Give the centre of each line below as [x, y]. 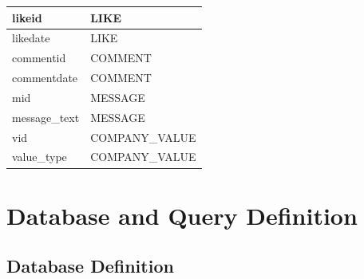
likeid [27, 17]
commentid [39, 58]
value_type [40, 157]
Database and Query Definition [182, 215]
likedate [31, 38]
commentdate [45, 78]
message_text [46, 117]
